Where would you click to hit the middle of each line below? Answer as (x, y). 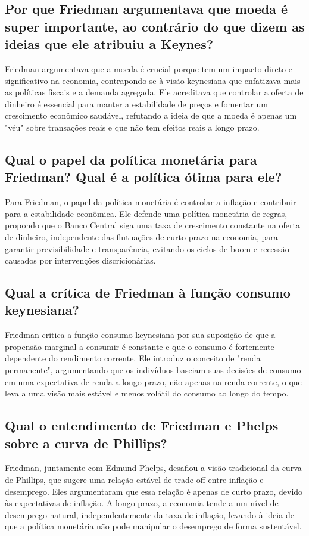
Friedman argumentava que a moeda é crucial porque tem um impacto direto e (149, 68)
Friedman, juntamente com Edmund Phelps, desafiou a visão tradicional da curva (153, 468)
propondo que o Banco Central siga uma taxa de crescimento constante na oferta (152, 225)
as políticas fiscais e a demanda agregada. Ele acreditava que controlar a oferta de (154, 92)
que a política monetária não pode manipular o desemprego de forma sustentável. (153, 526)
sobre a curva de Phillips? (86, 443)
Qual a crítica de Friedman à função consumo (148, 292)
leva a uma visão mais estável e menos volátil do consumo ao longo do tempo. (147, 393)
